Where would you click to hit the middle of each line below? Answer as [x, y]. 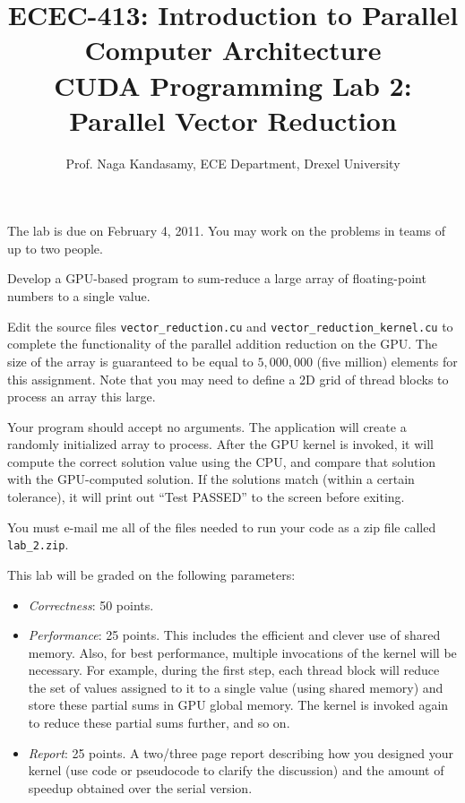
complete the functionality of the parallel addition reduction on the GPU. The [222, 344]
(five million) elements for [387, 361]
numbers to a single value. [79, 296]
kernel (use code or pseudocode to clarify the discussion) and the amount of [236, 770]
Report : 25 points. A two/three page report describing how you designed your [241, 752]
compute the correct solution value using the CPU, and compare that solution [222, 461]
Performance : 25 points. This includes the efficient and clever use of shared [234, 635]
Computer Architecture [233, 50]
